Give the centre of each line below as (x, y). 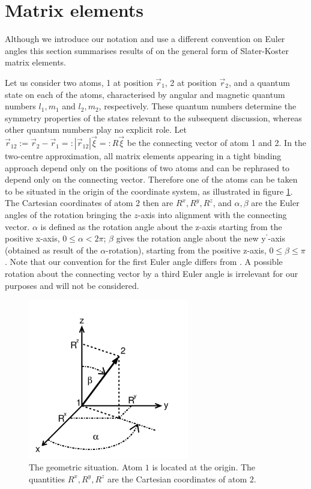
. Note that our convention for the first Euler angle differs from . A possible (144, 262)
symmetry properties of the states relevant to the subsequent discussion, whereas (153, 117)
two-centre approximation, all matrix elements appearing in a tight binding (143, 156)
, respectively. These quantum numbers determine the (198, 106)
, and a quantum (259, 82)
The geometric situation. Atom (86, 467)
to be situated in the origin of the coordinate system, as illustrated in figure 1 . (149, 191)
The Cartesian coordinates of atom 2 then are (89, 203)
